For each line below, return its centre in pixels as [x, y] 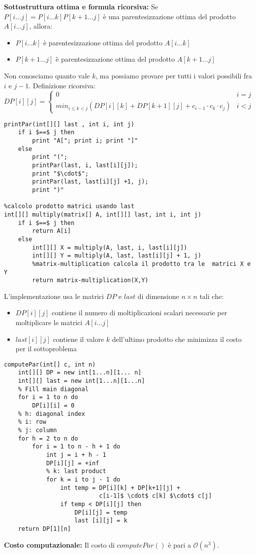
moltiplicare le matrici [49, 322]
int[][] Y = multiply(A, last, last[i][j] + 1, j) [117, 256]
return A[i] [52, 231]
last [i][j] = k [101, 521]
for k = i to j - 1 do [83, 480]
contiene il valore [79, 339]
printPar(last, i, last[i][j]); [85, 165]
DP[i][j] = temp [101, 512]
